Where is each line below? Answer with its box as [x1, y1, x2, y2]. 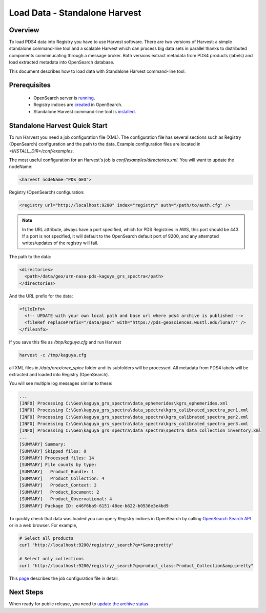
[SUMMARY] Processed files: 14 [19, 455, 95, 461]
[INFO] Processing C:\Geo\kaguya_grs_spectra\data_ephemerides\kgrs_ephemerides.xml [19, 401, 228, 406]
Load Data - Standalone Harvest [9, 7, 142, 18]
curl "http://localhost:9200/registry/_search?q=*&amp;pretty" [19, 542, 174, 548]
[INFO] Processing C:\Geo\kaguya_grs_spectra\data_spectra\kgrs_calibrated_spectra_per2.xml [19, 414, 248, 420]
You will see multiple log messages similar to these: [9, 380, 113, 386]
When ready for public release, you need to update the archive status [9, 601, 149, 607]
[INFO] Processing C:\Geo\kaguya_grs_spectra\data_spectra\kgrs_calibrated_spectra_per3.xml [19, 421, 248, 426]
